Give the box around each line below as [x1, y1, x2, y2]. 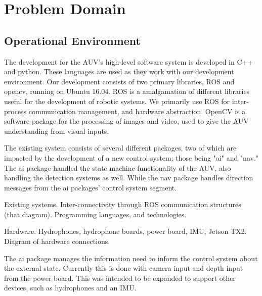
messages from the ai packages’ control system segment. [4, 182, 177, 192]
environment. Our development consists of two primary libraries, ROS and [4, 76, 235, 86]
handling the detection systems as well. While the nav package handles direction [4, 172, 253, 183]
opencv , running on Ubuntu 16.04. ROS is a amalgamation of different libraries [4, 86, 250, 96]
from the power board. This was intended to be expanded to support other [4, 272, 236, 283]
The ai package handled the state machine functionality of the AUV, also [4, 162, 231, 173]
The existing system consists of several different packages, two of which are [4, 142, 237, 153]
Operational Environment [4, 32, 141, 48]
